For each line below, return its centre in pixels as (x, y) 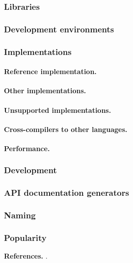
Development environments (59, 29)
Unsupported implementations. (58, 110)
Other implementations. (45, 91)
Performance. (27, 148)
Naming (20, 215)
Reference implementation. (50, 71)
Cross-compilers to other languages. (66, 129)
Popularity (25, 237)
